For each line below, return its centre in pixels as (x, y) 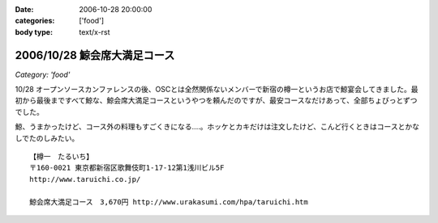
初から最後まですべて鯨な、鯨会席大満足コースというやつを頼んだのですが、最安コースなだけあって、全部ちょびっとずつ (216, 100)
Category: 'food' (43, 74)
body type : (34, 32)
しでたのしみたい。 (47, 138)
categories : (35, 21)
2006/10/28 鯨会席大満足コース (95, 55)
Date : (24, 9)
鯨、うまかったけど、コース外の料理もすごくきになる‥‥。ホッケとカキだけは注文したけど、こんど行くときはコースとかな (217, 127)
